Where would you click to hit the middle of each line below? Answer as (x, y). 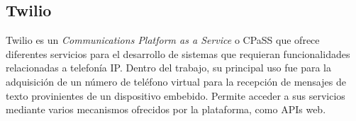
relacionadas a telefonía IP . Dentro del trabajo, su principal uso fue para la (168, 68)
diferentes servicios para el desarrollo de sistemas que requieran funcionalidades (178, 53)
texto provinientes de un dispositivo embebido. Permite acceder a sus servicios (176, 95)
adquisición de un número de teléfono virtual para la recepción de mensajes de (176, 81)
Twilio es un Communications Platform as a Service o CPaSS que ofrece (163, 40)
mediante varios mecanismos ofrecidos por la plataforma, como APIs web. (166, 109)
